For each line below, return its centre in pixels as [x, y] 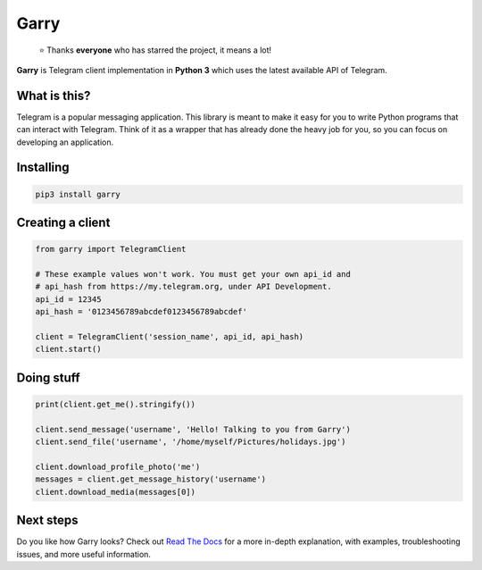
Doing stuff [48, 377]
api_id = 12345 [68, 299]
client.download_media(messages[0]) [116, 492]
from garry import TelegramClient [111, 249]
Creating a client [63, 223]
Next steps [47, 520]
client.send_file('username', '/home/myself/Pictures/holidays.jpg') [191, 442]
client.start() [68, 349]
